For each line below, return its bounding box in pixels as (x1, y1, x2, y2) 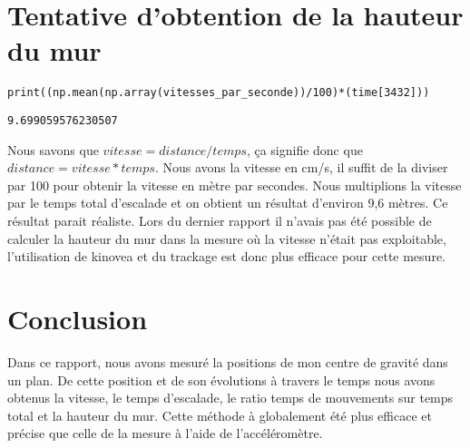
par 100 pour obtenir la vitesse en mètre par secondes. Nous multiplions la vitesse (7, 175, 462, 194)
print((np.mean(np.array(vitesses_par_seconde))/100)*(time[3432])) (7, 86, 430, 100)
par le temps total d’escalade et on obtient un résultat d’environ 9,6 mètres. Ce (7, 193, 448, 212)
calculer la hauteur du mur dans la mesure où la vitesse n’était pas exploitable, (7, 229, 446, 248)
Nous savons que (7, 140, 99, 159)
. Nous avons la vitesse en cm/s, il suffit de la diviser (154, 158, 448, 177)
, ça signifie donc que (246, 140, 363, 159)
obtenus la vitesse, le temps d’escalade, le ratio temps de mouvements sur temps (7, 388, 454, 407)
